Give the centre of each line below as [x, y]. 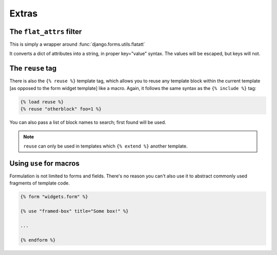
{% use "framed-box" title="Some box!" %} [74, 211]
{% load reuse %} [42, 102]
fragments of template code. [40, 183]
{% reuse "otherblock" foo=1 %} [61, 109]
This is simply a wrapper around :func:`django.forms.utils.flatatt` [77, 44]
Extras [24, 13]
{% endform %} [38, 240]
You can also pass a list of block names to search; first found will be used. [88, 122]
